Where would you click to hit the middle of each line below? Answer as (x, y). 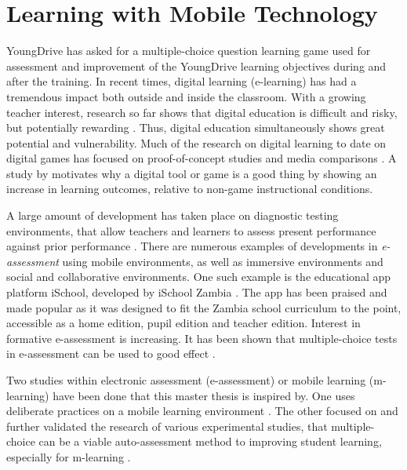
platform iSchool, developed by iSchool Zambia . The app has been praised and (197, 292)
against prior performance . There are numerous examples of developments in (192, 246)
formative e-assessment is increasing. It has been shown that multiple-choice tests (202, 338)
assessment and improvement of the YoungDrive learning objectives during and (196, 66)
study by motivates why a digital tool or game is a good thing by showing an (192, 173)
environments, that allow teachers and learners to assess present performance (191, 230)
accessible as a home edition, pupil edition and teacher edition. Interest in (184, 323)
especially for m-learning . (69, 456)
